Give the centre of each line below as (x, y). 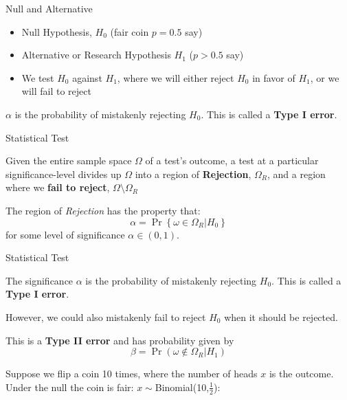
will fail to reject (56, 91)
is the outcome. (301, 374)
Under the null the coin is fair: (70, 387)
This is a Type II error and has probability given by (120, 340)
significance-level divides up (64, 174)
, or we (325, 77)
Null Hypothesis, (57, 31)
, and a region (296, 174)
